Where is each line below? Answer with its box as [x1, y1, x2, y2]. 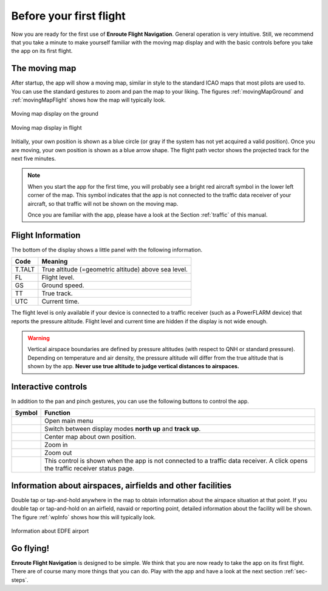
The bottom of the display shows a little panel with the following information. [11, 246, 203, 253]
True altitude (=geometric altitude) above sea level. [41, 265, 188, 274]
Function [44, 408, 71, 417]
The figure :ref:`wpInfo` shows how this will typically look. [11, 513, 156, 520]
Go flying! [11, 543, 50, 553]
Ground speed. [41, 281, 84, 290]
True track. [41, 289, 73, 298]
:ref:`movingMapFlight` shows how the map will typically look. [11, 96, 166, 103]
